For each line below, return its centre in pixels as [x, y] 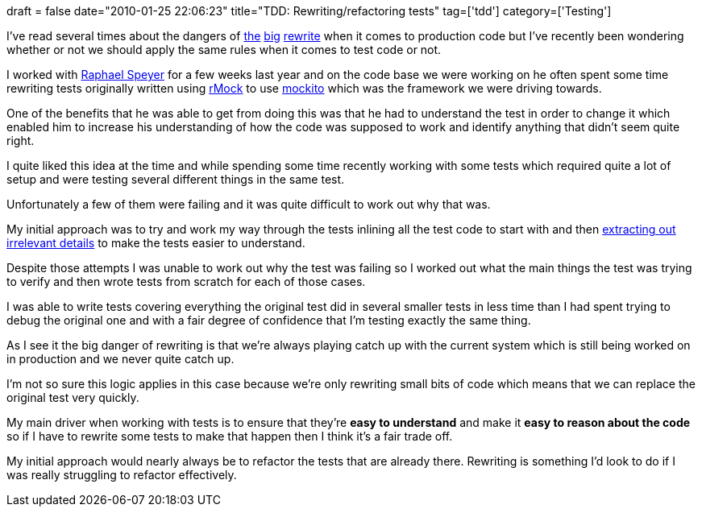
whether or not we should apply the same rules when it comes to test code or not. [224, 50]
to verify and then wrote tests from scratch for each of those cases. [186, 281]
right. [21, 141]
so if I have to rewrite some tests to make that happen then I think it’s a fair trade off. [230, 436]
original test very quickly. [73, 397]
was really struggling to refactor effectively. [122, 475]
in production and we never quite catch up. [120, 359]
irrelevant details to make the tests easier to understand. [156, 243]
